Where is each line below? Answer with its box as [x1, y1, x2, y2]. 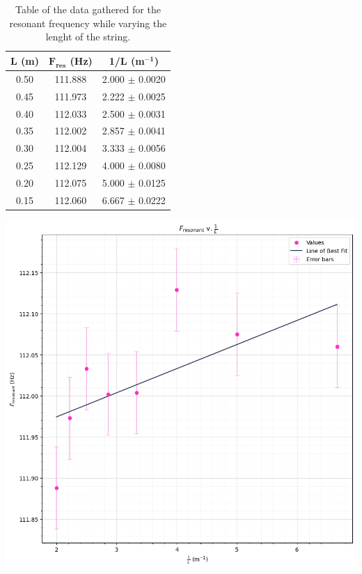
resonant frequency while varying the [9, 15, 167, 30]
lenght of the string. [45, 29, 131, 44]
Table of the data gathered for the [15, 2, 161, 16]
